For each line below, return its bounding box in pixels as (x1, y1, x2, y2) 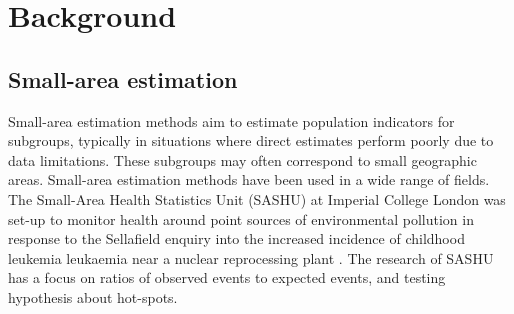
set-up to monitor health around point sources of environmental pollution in (8, 208, 474, 229)
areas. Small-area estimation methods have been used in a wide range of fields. (8, 169, 490, 190)
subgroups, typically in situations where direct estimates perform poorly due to (8, 130, 494, 151)
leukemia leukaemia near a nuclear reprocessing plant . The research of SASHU (8, 247, 494, 268)
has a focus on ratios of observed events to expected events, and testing (8, 267, 446, 288)
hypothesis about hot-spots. (8, 286, 178, 307)
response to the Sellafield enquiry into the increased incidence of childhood (8, 228, 465, 249)
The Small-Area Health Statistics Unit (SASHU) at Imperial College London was (8, 188, 506, 209)
